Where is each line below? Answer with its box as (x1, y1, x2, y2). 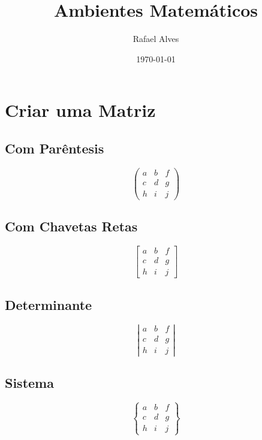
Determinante (5, 295, 92, 314)
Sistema (5, 373, 54, 392)
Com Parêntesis (5, 138, 104, 157)
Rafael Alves (132, 32, 179, 45)
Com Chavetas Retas (5, 217, 138, 236)
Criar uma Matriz (5, 98, 156, 122)
